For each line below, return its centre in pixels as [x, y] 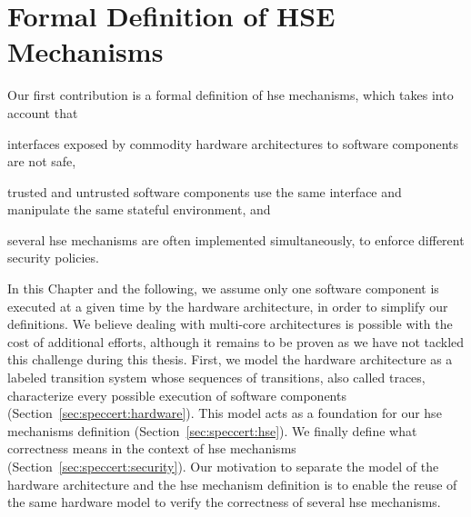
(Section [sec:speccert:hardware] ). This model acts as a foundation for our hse [225, 413]
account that [43, 112]
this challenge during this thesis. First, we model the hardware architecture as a [230, 359]
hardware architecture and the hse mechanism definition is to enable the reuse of [232, 484]
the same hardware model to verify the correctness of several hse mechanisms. [224, 502]
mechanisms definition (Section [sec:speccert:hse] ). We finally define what [212, 430]
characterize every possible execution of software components [177, 395]
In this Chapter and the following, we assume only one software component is [223, 288]
